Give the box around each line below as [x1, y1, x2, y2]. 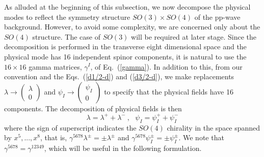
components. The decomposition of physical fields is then [4, 103, 182, 113]
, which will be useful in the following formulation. [44, 143, 202, 153]
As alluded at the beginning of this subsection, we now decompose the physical [4, 2, 251, 12]
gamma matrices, [29, 61, 82, 72]
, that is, [40, 132, 67, 143]
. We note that [178, 132, 224, 143]
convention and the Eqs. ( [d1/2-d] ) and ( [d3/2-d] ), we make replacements [4, 71, 234, 82]
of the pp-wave [194, 11, 241, 22]
